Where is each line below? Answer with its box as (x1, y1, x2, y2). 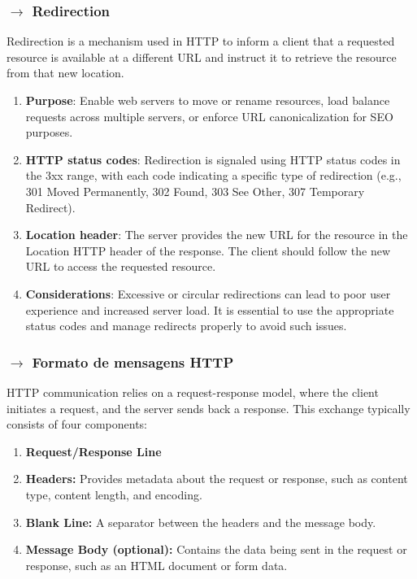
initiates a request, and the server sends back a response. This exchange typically (7, 399, 410, 416)
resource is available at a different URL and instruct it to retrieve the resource (7, 48, 397, 65)
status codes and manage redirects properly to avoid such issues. (25, 317, 347, 334)
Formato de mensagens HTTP (32, 351, 234, 372)
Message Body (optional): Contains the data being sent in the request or (25, 541, 407, 558)
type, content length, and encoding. (25, 485, 202, 503)
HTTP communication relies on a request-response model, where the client (7, 383, 379, 400)
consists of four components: (7, 416, 148, 433)
